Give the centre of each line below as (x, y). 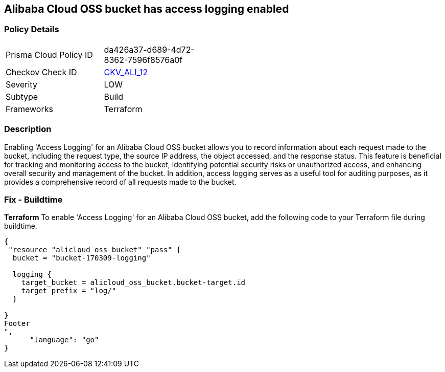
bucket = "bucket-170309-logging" (81, 258)
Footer (17, 324)
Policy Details (32, 29)
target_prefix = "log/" (69, 291)
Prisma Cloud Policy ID (49, 54)
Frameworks (29, 109)
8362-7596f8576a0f (143, 60)
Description (28, 129)
